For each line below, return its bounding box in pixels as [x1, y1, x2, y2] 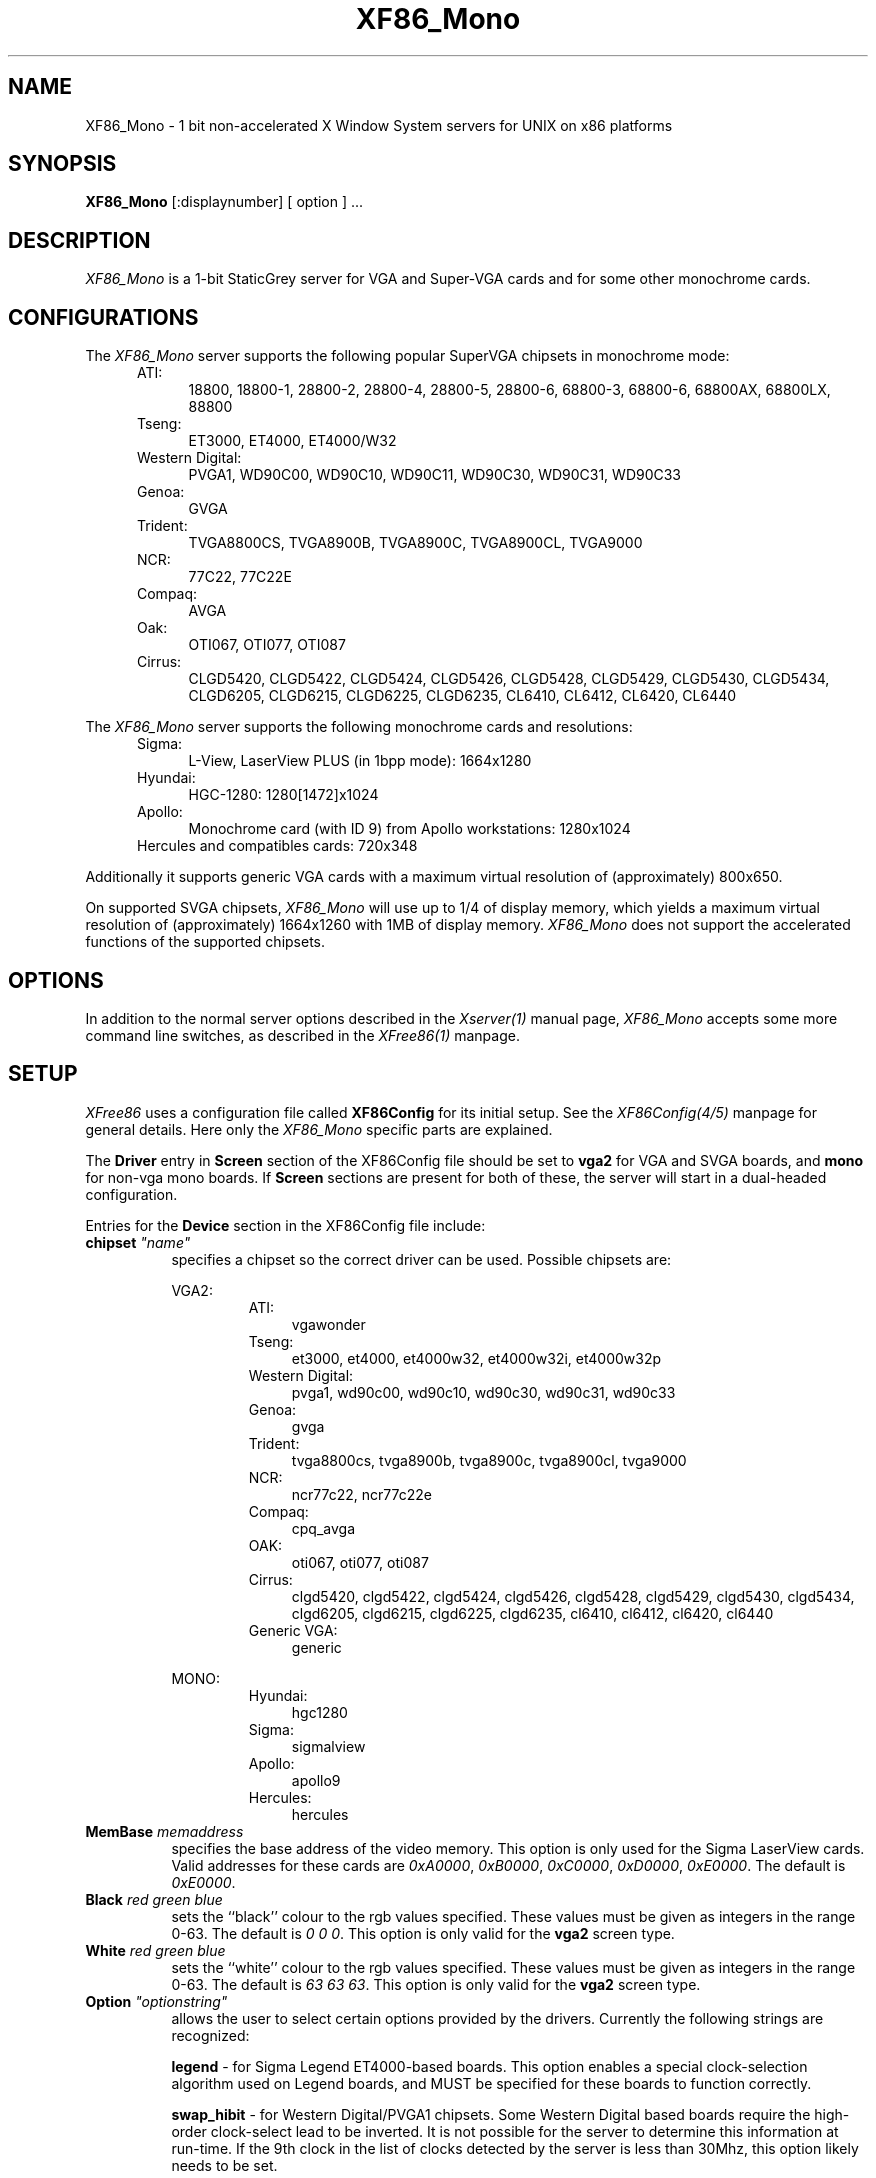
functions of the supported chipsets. [85, 933, 326, 951]
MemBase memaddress [85, 1822, 244, 1840]
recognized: [171, 2026, 250, 2044]
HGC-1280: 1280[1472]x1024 [188, 786, 379, 804]
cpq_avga [291, 1519, 356, 1537]
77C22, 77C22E [188, 568, 292, 586]
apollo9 [291, 1771, 341, 1789]
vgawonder [291, 1315, 366, 1333]
